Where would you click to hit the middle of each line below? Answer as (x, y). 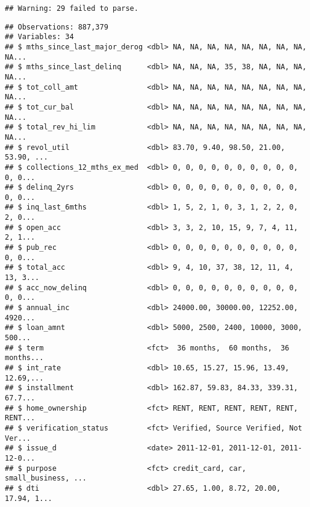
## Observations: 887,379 (57, 27)
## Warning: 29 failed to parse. (72, 8)
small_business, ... (46, 478)
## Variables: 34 (39, 37)
